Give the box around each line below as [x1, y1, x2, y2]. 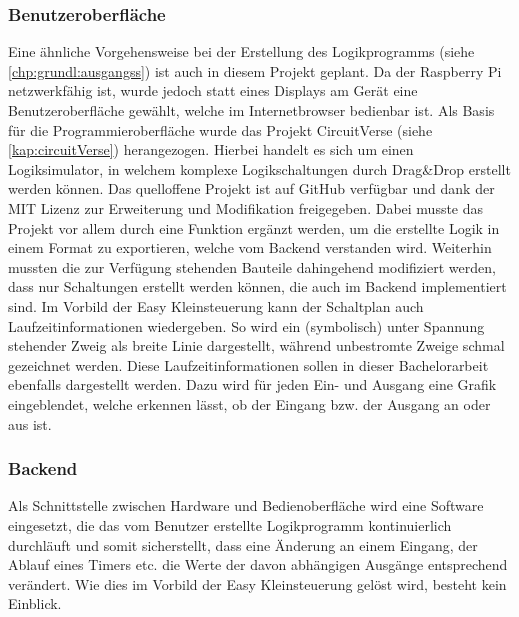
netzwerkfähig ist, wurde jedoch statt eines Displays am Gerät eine [8, 80, 418, 101]
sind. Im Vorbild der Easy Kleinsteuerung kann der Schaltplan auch [8, 295, 424, 316]
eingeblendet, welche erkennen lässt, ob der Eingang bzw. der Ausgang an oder [8, 393, 491, 414]
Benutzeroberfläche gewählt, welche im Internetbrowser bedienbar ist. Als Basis [8, 100, 495, 120]
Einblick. [8, 593, 62, 614]
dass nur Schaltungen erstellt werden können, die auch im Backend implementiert [8, 276, 507, 297]
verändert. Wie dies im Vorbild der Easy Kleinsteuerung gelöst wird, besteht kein [8, 573, 507, 594]
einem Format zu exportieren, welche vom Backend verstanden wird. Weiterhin [8, 237, 492, 258]
